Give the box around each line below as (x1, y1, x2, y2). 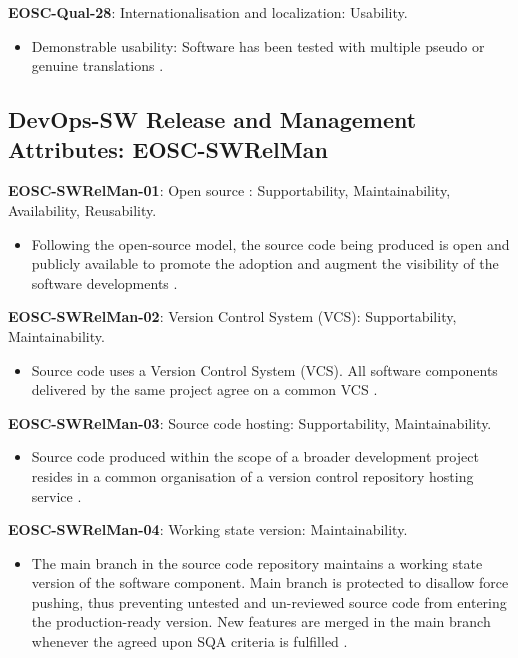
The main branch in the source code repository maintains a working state (31, 552, 483, 573)
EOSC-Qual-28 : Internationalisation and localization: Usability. (8, 2, 408, 22)
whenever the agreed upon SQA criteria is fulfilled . (31, 631, 348, 652)
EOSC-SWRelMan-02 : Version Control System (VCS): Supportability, (8, 306, 457, 327)
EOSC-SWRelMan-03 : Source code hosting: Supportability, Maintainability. (8, 412, 492, 433)
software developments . (31, 272, 178, 293)
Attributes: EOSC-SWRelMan (8, 133, 328, 164)
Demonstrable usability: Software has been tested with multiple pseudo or (31, 35, 485, 56)
